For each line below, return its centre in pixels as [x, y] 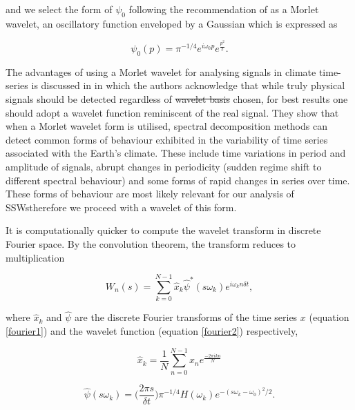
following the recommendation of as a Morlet [224, 9]
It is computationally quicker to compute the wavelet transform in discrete [163, 230]
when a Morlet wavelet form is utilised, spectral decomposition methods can [166, 126]
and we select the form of [59, 9]
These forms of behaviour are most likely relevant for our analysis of [150, 194]
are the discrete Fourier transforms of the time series [186, 317]
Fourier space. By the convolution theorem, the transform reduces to [151, 243]
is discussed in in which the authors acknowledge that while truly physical [188, 85]
